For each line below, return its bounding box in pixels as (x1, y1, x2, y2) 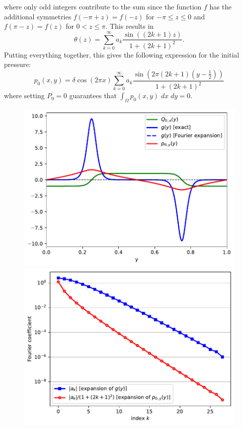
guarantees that (69, 90, 117, 101)
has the (209, 1, 232, 11)
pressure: (4, 59, 31, 69)
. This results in (105, 21, 154, 31)
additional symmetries (4, 11, 72, 21)
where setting (4, 90, 45, 101)
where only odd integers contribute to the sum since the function (4, 1, 202, 11)
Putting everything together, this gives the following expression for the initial (4, 49, 240, 60)
